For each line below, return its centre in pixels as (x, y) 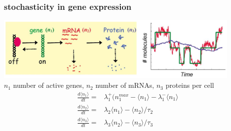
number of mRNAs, (125, 85)
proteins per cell (190, 85)
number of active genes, (48, 85)
